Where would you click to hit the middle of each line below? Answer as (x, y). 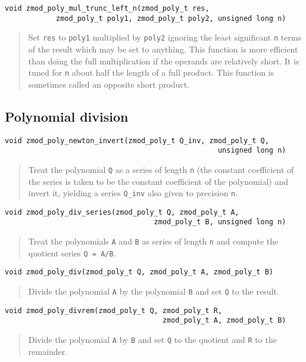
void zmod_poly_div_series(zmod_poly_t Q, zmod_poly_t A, (122, 212)
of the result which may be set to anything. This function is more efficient (163, 49)
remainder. (48, 351)
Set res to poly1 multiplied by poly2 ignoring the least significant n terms (165, 37)
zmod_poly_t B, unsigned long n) (220, 222)
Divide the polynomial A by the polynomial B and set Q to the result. (154, 291)
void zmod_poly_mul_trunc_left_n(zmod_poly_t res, (107, 8)
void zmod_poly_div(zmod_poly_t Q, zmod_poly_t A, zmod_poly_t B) (139, 272)
